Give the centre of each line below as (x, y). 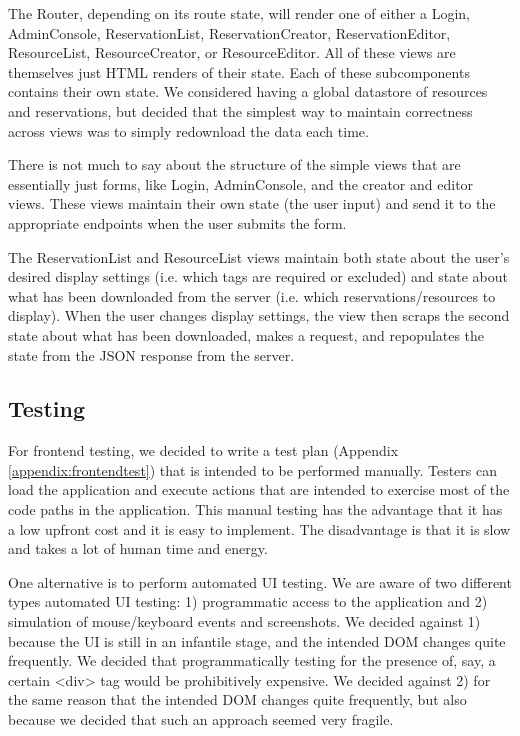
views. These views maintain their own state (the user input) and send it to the (252, 203)
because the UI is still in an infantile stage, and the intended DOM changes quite (257, 640)
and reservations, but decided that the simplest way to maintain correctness (240, 110)
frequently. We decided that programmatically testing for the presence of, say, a (252, 660)
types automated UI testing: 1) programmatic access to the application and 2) (248, 601)
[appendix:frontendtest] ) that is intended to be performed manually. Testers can (252, 469)
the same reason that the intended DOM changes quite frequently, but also (237, 699)
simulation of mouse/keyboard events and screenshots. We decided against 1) (244, 621)
